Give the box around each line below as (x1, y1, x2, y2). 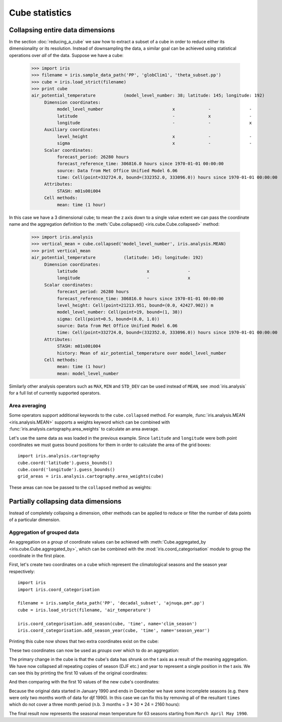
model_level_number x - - (56, 106, 252, 112)
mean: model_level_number (56, 371, 119, 376)
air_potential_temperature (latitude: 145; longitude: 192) (31, 255, 204, 260)
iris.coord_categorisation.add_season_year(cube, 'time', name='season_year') (18, 627, 210, 633)
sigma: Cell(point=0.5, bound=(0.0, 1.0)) (56, 316, 160, 322)
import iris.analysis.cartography (18, 453, 100, 459)
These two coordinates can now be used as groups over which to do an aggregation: (9, 647, 179, 653)
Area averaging (9, 402, 46, 409)
